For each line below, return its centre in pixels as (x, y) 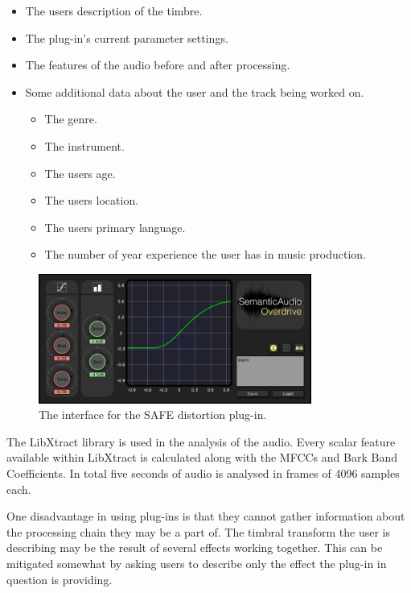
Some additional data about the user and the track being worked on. (195, 91)
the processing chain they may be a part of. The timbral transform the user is (198, 531)
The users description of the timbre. (114, 10)
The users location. (92, 200)
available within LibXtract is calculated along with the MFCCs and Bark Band (202, 457)
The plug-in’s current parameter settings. (127, 37)
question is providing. (60, 579)
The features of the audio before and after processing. (158, 65)
